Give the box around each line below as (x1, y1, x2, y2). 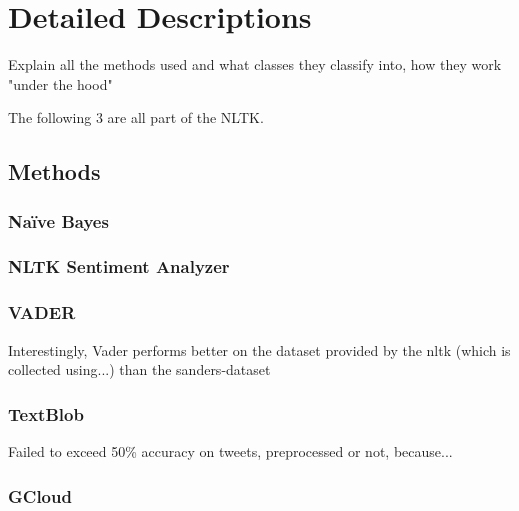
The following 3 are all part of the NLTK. (8, 107, 264, 128)
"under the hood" (8, 73, 113, 94)
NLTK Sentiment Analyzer (8, 254, 230, 279)
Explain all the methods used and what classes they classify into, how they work (8, 54, 502, 75)
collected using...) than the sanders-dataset (8, 359, 271, 380)
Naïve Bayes (8, 208, 109, 233)
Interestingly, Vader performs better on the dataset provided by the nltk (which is (8, 339, 511, 360)
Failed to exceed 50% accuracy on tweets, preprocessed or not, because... (8, 441, 453, 461)
